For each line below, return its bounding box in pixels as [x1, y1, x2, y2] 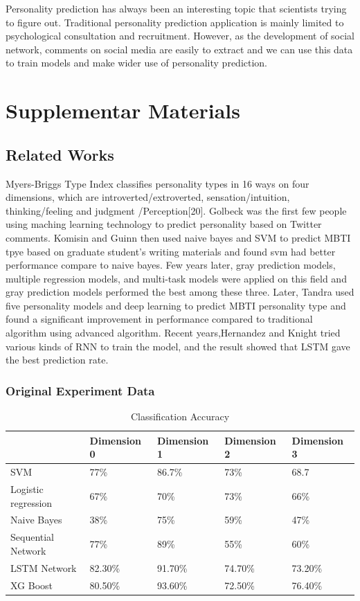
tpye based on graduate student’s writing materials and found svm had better [6, 244, 336, 258]
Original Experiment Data [6, 382, 155, 399]
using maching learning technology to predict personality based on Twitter [6, 217, 322, 231]
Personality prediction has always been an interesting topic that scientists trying [6, 1, 347, 15]
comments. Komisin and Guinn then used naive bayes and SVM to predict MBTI [6, 230, 351, 244]
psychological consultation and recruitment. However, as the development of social [6, 28, 355, 43]
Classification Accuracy [130, 409, 230, 424]
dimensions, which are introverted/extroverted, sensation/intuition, [6, 190, 290, 204]
